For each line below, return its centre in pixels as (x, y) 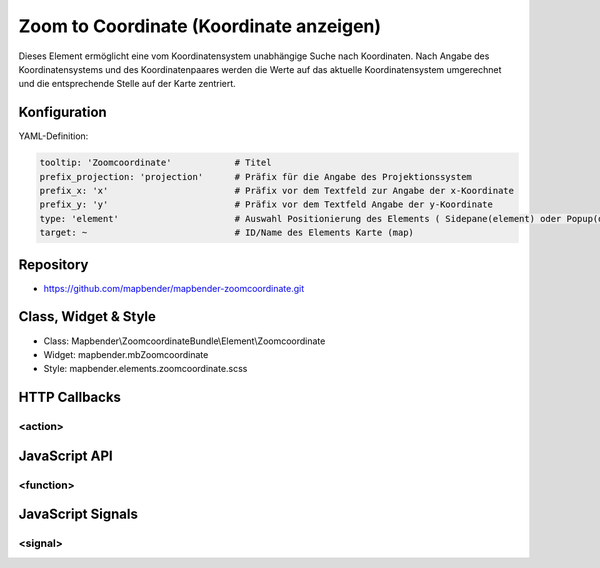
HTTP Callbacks (70, 397)
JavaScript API (66, 455)
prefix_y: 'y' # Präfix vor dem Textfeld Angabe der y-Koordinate (266, 204)
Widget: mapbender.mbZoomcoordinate (126, 354)
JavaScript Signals (78, 514)
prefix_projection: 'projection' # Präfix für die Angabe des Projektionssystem (255, 176)
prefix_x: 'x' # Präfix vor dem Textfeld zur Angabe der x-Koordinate (277, 190)
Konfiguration (62, 112)
